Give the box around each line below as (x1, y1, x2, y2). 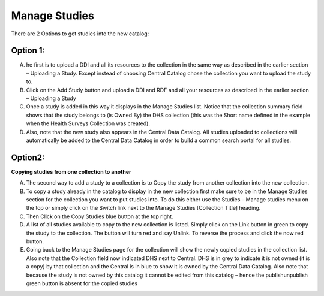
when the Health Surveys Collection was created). (26, 120, 150, 127)
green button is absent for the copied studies (26, 279, 138, 287)
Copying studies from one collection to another (11, 168, 131, 175)
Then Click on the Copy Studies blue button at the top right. (26, 213, 173, 220)
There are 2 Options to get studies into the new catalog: (11, 30, 149, 37)
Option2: (11, 152, 45, 162)
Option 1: (11, 46, 45, 56)
